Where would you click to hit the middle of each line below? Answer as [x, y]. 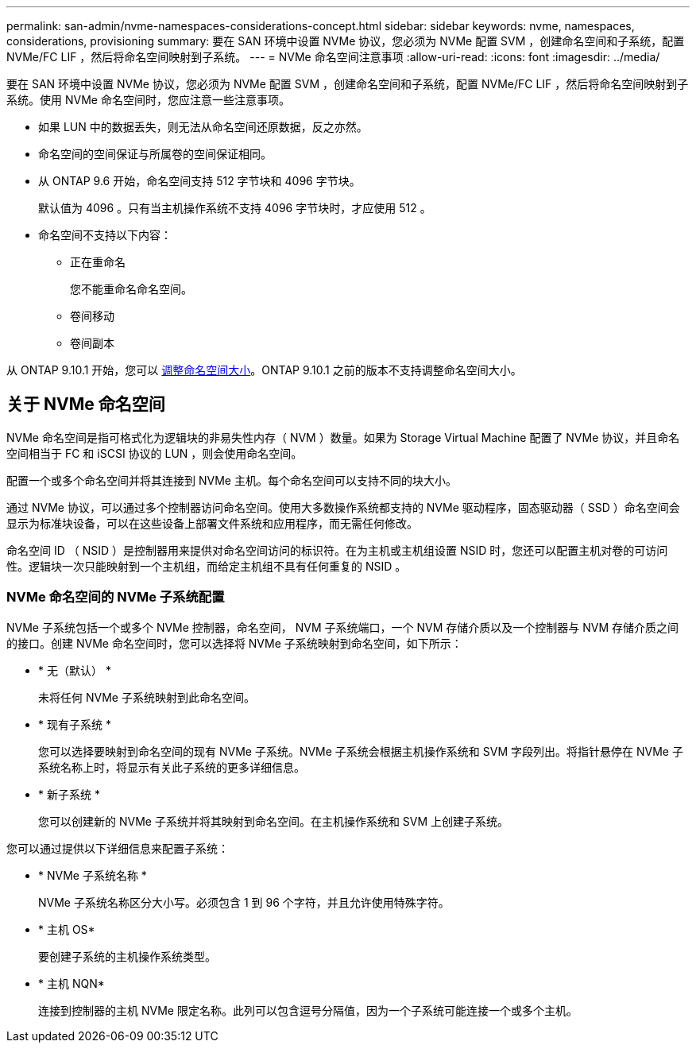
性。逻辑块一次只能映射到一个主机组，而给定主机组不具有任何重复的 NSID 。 [207, 566]
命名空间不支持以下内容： [105, 235]
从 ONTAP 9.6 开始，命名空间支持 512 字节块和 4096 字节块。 [199, 181]
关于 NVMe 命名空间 [86, 405]
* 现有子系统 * [75, 724]
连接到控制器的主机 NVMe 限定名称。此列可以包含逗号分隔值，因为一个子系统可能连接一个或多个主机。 [308, 1010]
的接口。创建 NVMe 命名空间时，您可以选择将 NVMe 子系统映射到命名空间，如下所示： [234, 643]
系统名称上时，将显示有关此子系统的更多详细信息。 [172, 767]
